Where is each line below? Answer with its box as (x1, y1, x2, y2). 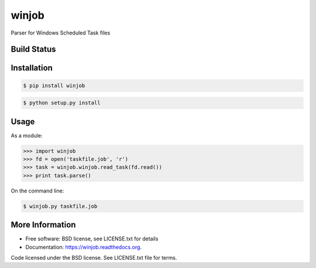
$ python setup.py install (23, 99, 101, 106)
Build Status (11, 44, 56, 54)
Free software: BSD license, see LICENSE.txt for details (25, 235, 159, 242)
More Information (11, 220, 76, 230)
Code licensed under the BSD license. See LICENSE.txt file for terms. (11, 255, 177, 262)
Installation (11, 63, 53, 73)
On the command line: (11, 187, 64, 194)
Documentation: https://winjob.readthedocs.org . (25, 243, 142, 250)
